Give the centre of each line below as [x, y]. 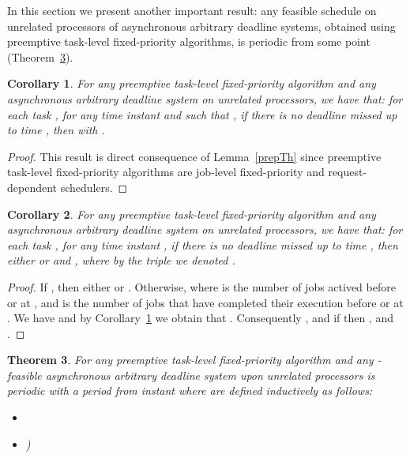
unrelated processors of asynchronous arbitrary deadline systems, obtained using [201, 26]
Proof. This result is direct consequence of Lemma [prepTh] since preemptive [194, 156]
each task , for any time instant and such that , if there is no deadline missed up [202, 114]
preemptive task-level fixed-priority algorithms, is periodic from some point [189, 41]
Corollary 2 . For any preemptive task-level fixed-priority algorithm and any [192, 214]
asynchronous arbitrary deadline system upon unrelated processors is [210, 375]
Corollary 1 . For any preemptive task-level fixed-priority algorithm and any [192, 83]
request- [348, 172]
